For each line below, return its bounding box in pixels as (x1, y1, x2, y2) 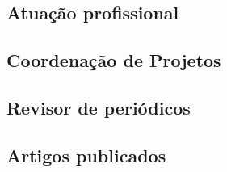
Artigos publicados (6, 142, 166, 167)
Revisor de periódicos (6, 94, 191, 120)
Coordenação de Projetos (6, 48, 221, 73)
